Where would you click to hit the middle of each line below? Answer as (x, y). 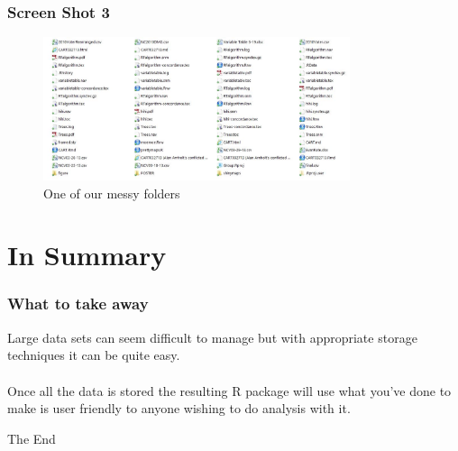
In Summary (87, 255)
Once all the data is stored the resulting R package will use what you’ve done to (229, 390)
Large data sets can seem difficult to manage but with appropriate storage (212, 337)
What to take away (78, 304)
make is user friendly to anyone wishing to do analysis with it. (179, 408)
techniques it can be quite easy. (94, 355)
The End (32, 438)
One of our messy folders (112, 193)
